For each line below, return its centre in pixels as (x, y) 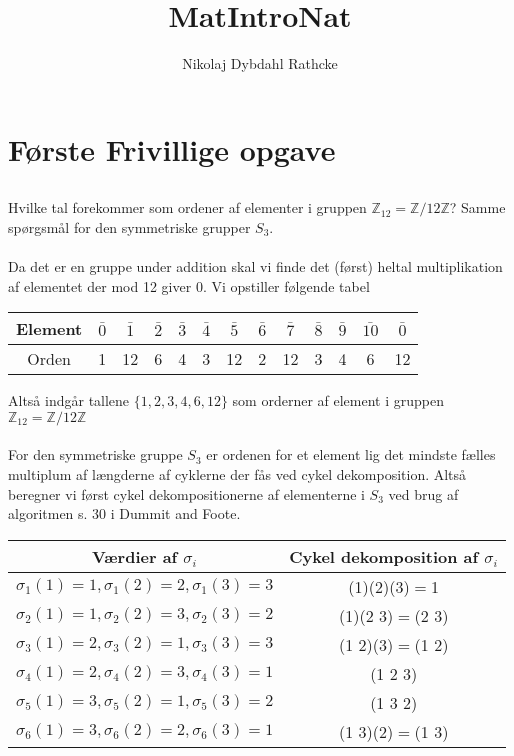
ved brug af (423, 493)
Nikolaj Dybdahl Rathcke (260, 63)
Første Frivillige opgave (172, 148)
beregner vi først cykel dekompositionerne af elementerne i (186, 493)
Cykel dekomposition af (384, 556)
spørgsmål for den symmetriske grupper (129, 226)
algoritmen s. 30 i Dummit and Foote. (124, 513)
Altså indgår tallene (69, 400)
